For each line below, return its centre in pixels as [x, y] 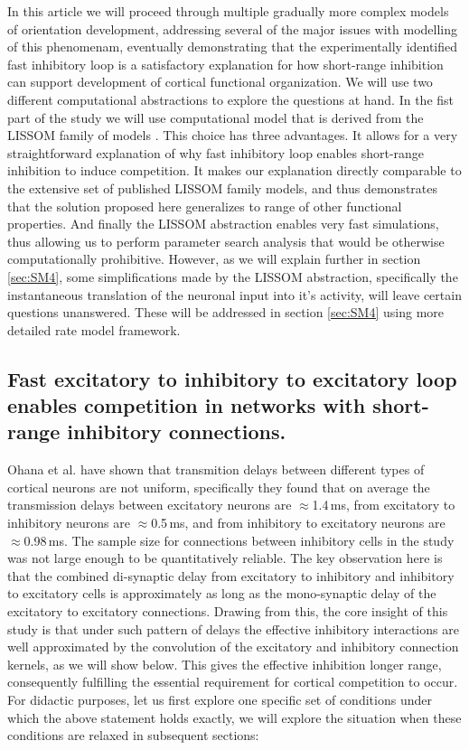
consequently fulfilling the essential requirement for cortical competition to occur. [233, 682]
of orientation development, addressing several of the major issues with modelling [233, 28]
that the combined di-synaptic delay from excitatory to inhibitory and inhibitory [231, 575]
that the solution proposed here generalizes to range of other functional [205, 206]
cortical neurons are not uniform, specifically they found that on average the [219, 487]
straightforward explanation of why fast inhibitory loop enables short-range [216, 152]
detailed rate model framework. [94, 329]
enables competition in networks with [187, 405]
